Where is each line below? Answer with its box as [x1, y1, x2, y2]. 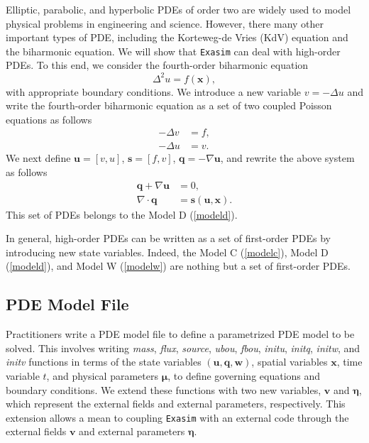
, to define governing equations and [167, 368, 321, 383]
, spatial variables [251, 354, 328, 369]
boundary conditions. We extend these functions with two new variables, [6, 382, 321, 397]
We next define [6, 151, 71, 165]
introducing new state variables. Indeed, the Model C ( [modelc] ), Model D [6, 244, 329, 259]
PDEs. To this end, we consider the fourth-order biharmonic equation [6, 58, 309, 72]
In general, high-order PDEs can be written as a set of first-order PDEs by [6, 231, 331, 246]
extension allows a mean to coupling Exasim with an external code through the [6, 410, 349, 425]
